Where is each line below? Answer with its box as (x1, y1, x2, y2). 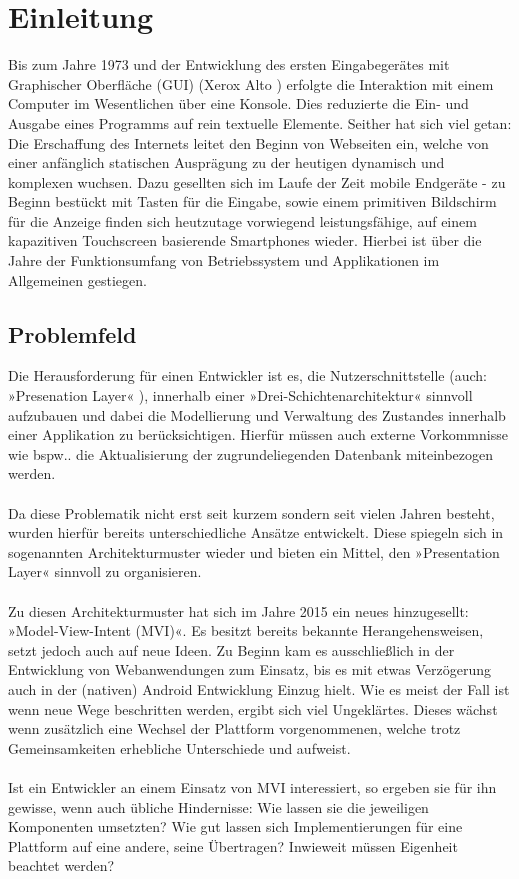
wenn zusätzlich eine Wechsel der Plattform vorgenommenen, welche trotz (8, 718, 461, 739)
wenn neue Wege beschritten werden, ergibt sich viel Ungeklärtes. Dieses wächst (8, 698, 498, 719)
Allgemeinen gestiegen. (8, 269, 147, 290)
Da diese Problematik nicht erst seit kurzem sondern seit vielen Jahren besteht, (8, 502, 495, 523)
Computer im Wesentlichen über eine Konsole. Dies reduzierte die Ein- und (8, 93, 469, 114)
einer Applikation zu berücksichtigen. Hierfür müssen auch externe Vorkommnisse (8, 424, 508, 445)
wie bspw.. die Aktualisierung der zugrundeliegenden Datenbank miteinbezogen (8, 443, 494, 464)
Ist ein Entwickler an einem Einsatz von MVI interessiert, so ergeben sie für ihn (8, 776, 497, 797)
